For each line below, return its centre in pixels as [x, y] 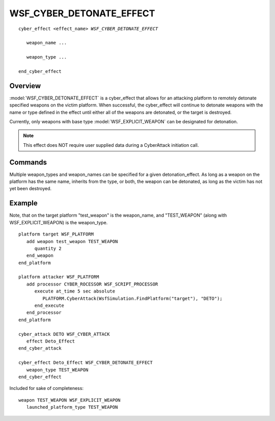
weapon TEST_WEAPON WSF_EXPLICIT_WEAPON [70, 400]
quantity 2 [48, 248]
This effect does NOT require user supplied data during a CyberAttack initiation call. [111, 145]
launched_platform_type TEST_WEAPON [72, 407]
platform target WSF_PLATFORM [56, 234]
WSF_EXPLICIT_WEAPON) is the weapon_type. [59, 222]
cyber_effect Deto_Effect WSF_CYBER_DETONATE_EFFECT [86, 363]
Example [23, 203]
